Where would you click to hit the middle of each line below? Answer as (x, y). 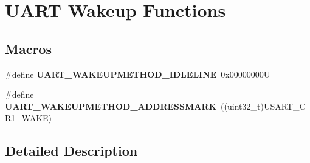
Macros (28, 48)
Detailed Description (71, 151)
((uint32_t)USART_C (263, 106)
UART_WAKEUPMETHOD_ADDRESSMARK (111, 106)
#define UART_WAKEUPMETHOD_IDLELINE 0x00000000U (138, 74)
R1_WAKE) (29, 118)
